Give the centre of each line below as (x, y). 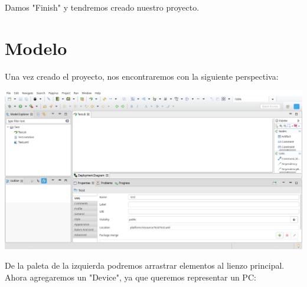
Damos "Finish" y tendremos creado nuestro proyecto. (102, 7)
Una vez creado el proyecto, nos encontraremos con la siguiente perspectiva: (142, 76)
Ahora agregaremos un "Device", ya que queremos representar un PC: (130, 277)
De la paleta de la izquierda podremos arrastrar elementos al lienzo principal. (145, 265)
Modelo (36, 48)
